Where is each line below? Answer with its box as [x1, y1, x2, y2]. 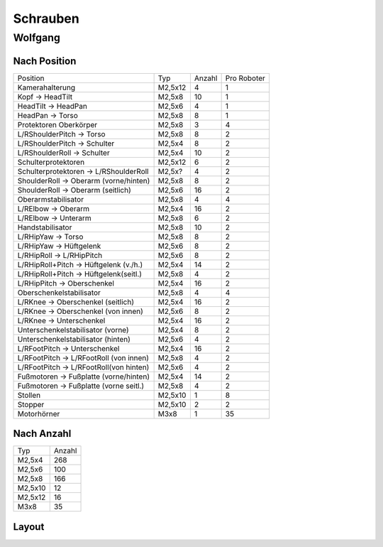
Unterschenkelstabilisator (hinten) [17, 334, 131, 344]
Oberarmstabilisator [17, 194, 84, 204]
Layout [13, 521, 45, 533]
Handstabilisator [17, 222, 72, 232]
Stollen [17, 390, 41, 400]
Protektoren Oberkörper [17, 119, 98, 129]
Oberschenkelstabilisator [17, 288, 101, 298]
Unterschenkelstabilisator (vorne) [17, 325, 129, 335]
